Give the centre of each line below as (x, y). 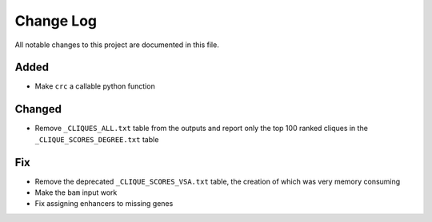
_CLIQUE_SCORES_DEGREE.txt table (97, 139)
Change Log (56, 21)
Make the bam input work (76, 192)
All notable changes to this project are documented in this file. (117, 45)
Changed (38, 109)
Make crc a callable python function (95, 86)
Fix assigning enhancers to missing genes (104, 204)
